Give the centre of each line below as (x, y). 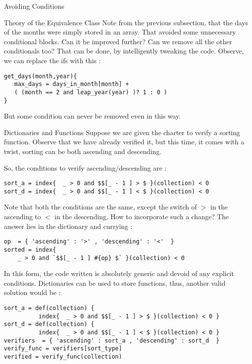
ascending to (23, 217)
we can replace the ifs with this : (52, 60)
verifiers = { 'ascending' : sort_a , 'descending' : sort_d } (112, 340)
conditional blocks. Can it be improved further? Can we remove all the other (118, 41)
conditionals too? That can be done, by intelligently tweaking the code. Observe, (124, 51)
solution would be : (32, 292)
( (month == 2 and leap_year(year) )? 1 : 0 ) (91, 92)
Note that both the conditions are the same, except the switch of (101, 207)
